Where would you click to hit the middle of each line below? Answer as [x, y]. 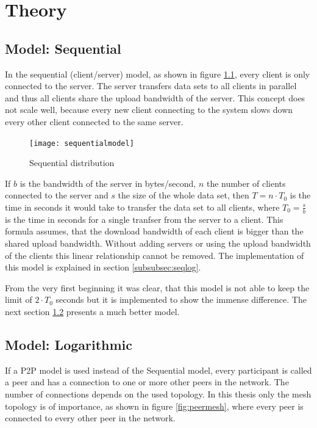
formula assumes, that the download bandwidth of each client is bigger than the [154, 231]
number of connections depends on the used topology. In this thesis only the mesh [158, 394]
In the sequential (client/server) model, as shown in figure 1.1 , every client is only [158, 74]
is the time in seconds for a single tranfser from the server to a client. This [144, 219]
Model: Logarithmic [69, 344]
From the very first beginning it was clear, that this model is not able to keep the [157, 287]
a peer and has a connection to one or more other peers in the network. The [147, 382]
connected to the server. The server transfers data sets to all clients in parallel [151, 86]
